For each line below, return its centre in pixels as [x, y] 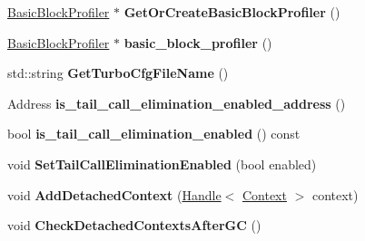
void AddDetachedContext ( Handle [114, 194]
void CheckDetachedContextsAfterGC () [134, 225]
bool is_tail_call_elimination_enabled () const [154, 134]
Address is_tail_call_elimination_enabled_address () [177, 103]
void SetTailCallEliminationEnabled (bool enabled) [162, 164]
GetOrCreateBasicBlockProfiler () [232, 12]
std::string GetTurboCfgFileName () [118, 73]
